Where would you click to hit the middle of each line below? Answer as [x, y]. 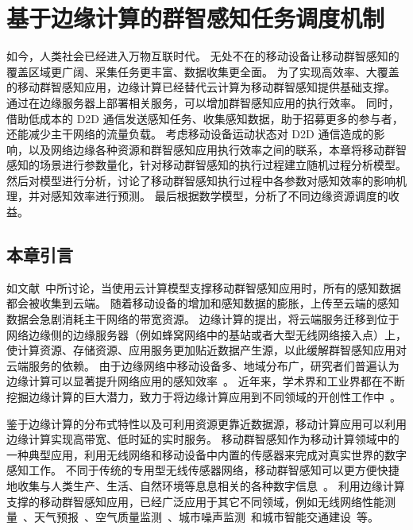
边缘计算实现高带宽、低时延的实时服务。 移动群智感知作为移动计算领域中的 [203, 439]
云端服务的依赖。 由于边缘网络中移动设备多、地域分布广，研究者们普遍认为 [203, 365]
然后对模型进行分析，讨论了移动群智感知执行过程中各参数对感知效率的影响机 [206, 180]
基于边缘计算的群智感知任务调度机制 [196, 18]
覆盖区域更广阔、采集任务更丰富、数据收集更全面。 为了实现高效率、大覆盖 [203, 71]
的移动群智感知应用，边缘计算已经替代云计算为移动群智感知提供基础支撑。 [201, 87]
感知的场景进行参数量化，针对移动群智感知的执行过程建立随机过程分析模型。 [206, 165]
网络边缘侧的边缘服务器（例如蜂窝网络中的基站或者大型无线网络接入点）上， [206, 334]
